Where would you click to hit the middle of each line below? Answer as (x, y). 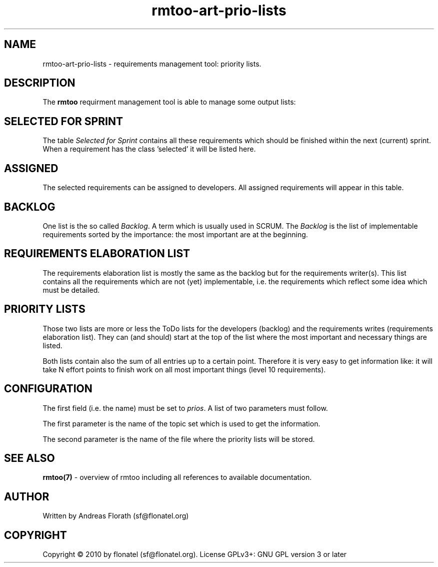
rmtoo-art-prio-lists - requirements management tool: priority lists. (152, 64)
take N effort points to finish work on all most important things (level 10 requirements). (184, 369)
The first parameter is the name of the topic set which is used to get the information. (181, 423)
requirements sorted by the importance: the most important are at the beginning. (175, 234)
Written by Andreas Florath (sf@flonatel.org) (116, 516)
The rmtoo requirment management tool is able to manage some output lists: (169, 102)
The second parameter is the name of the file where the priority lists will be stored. (179, 439)
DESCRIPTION (40, 83)
